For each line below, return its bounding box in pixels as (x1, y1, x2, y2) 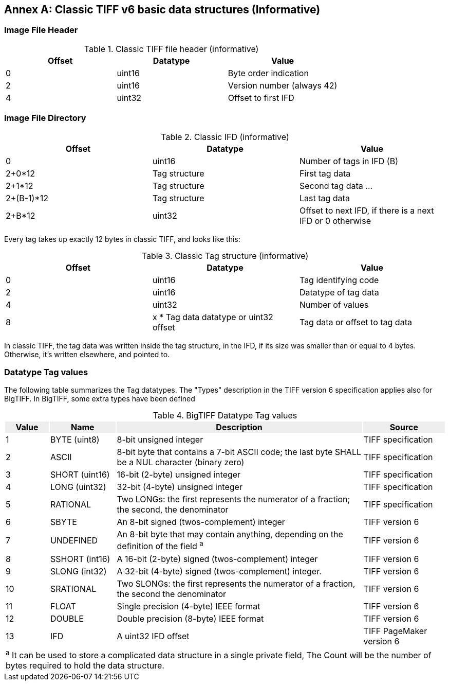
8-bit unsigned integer (117, 434, 203, 445)
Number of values (299, 299, 369, 310)
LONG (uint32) (50, 482, 106, 493)
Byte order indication (228, 67, 309, 78)
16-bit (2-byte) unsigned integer (117, 469, 241, 480)
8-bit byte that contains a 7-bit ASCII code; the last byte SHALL (117, 447, 361, 458)
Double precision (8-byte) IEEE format (117, 613, 264, 624)
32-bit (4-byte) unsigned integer (117, 482, 242, 493)
